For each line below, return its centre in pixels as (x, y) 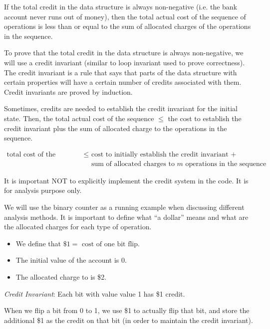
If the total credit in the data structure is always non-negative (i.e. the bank (121, 6)
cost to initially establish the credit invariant (160, 154)
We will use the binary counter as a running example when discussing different (124, 207)
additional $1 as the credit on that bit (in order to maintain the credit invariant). (129, 320)
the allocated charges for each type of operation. (78, 227)
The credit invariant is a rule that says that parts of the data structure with (121, 72)
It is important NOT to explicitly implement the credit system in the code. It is (126, 180)
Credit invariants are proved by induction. (68, 91)
